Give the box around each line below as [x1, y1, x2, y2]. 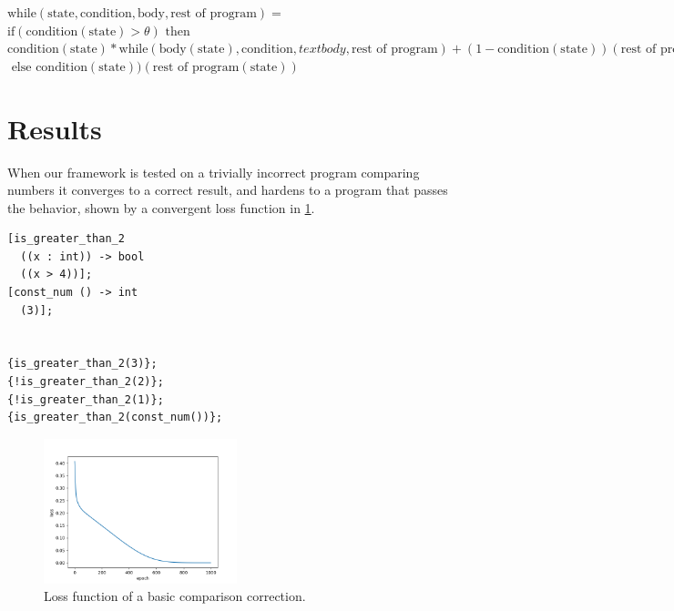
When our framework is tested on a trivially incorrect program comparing [7, 162, 420, 181]
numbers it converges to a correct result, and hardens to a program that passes [7, 180, 448, 199]
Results [7, 109, 102, 147]
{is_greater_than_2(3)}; [7, 357, 158, 371]
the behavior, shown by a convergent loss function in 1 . [7, 198, 315, 217]
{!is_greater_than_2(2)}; [7, 375, 164, 389]
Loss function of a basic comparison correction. [44, 586, 306, 606]
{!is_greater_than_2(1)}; [7, 392, 164, 406]
